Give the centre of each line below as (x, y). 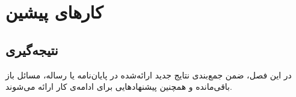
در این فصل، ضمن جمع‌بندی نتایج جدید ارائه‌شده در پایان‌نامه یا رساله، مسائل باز (149, 75)
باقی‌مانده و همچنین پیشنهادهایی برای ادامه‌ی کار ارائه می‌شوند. (119, 87)
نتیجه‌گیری (32, 49)
